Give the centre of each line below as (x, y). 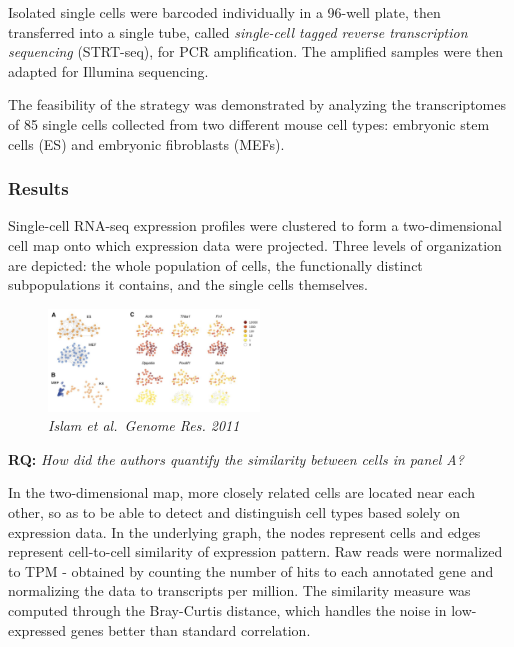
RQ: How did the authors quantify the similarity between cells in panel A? (236, 458)
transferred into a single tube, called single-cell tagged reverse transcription (238, 31)
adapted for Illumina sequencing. (108, 70)
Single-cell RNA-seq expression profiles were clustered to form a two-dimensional (255, 225)
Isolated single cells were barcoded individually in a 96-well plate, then (224, 12)
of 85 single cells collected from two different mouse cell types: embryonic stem (249, 123)
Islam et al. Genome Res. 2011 (144, 425)
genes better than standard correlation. (190, 629)
